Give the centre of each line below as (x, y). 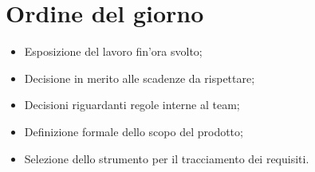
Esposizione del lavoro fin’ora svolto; (113, 51)
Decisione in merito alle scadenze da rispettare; (140, 78)
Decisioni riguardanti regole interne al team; (132, 105)
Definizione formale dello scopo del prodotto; (134, 131)
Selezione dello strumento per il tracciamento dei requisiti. (167, 158)
